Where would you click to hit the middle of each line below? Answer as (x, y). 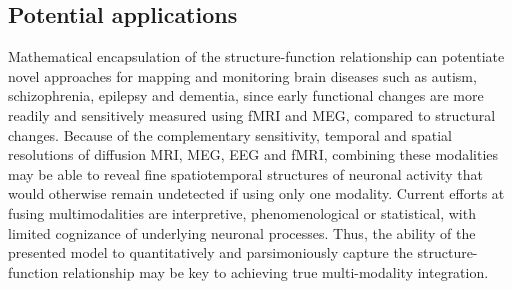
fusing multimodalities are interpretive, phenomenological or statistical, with (242, 212)
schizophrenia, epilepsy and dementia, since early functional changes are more (246, 95)
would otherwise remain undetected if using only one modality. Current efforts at (256, 193)
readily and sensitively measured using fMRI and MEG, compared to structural (252, 114)
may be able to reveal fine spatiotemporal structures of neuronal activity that (245, 173)
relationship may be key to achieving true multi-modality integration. (275, 271)
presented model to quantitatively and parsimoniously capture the (210, 252)
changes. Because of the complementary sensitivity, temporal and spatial (230, 134)
